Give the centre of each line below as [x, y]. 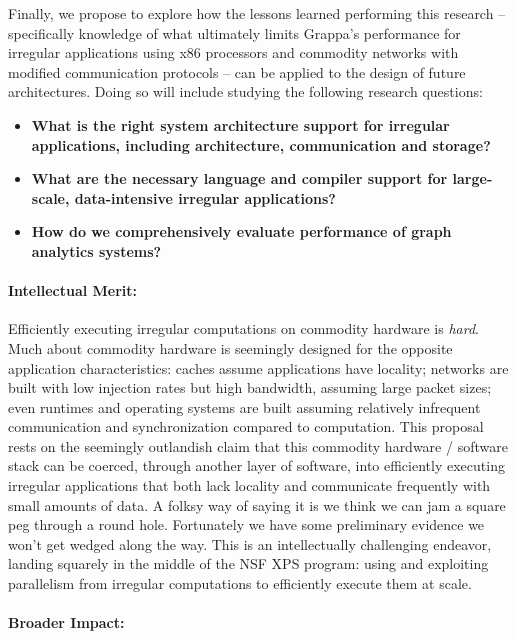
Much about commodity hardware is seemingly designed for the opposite [230, 347]
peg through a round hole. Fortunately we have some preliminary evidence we [246, 524]
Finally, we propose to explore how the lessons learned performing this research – [257, 13]
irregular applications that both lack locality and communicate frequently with [249, 485]
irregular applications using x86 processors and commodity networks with [233, 52]
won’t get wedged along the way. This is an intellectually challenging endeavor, [250, 543]
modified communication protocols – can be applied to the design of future [237, 71]
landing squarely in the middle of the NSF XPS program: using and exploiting [248, 563]
